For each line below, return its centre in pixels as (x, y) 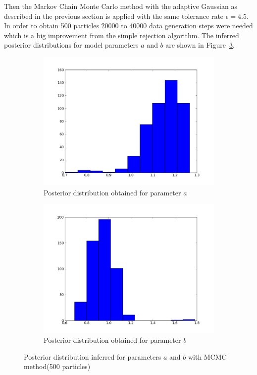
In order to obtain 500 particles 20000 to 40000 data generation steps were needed (128, 26)
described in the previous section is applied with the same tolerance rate (114, 16)
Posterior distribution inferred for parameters (93, 356)
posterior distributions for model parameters (71, 45)
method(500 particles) (57, 366)
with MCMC (207, 356)
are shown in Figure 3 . (200, 45)
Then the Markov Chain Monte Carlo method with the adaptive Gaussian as (121, 6)
